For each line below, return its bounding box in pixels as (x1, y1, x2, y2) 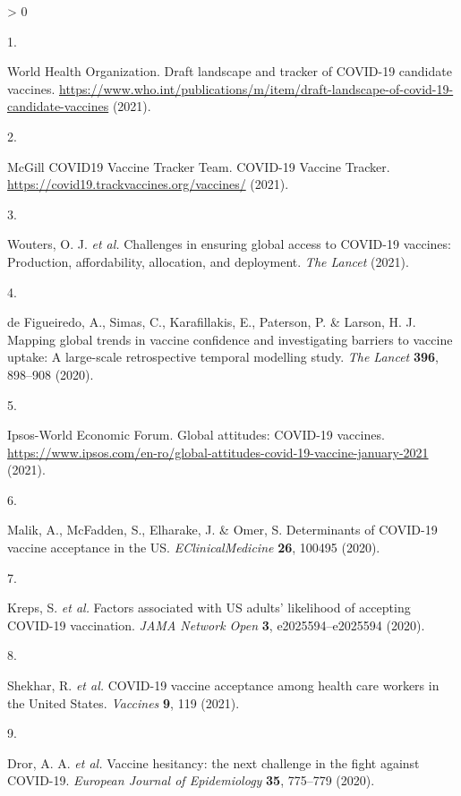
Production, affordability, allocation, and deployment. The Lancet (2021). (7, 252, 409, 270)
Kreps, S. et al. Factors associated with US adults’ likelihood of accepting (7, 598, 411, 617)
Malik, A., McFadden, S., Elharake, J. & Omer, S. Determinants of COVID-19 (7, 520, 438, 539)
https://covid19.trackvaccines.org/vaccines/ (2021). (7, 175, 289, 193)
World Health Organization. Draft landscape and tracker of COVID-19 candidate (7, 62, 452, 81)
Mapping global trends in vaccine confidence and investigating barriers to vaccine (7, 330, 453, 348)
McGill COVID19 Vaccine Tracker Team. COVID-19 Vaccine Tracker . (7, 157, 390, 175)
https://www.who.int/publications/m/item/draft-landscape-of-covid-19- (59, 79, 454, 98)
